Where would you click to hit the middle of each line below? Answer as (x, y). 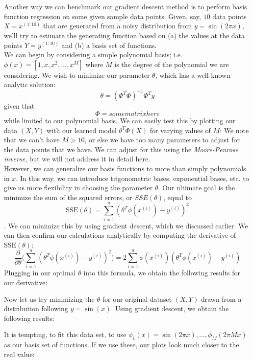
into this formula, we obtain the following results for (162, 273)
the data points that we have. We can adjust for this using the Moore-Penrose (121, 149)
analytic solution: (30, 84)
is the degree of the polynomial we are (172, 64)
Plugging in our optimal (40, 273)
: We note (234, 130)
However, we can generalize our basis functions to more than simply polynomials (125, 168)
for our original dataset (137, 299)
